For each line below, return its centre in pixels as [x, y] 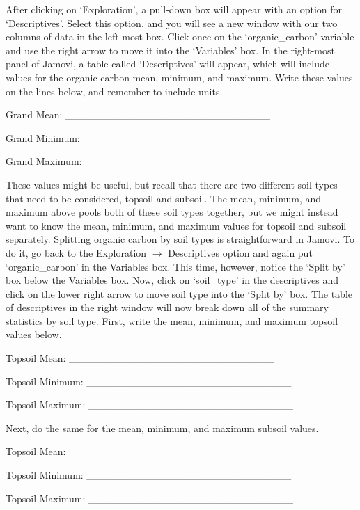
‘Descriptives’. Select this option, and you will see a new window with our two [172, 23]
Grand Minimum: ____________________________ [147, 137]
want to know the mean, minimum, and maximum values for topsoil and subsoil [176, 225]
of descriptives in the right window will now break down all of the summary [167, 307]
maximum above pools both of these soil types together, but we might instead [172, 212]
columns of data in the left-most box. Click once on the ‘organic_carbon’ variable [180, 37]
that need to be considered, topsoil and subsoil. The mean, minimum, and [164, 198]
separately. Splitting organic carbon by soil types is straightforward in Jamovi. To [180, 239]
